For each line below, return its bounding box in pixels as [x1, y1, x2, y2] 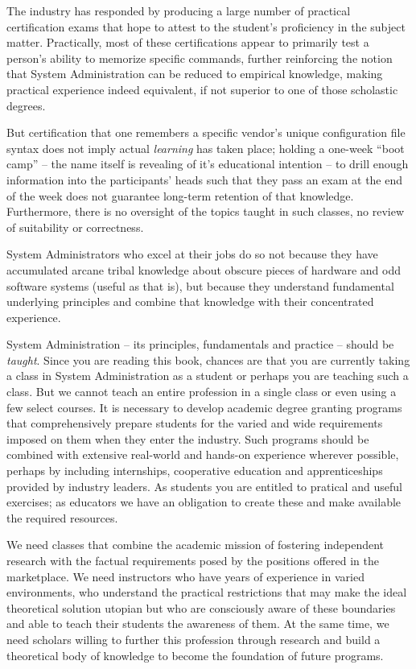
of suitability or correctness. [6, 218, 144, 235]
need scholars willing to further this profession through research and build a [6, 630, 381, 647]
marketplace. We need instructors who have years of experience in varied [6, 568, 365, 584]
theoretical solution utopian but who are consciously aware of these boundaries [6, 599, 396, 616]
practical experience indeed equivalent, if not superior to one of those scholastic [6, 81, 398, 97]
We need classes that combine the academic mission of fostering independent [6, 536, 385, 553]
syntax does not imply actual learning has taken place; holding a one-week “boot [6, 139, 405, 156]
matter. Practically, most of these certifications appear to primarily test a [6, 34, 369, 51]
